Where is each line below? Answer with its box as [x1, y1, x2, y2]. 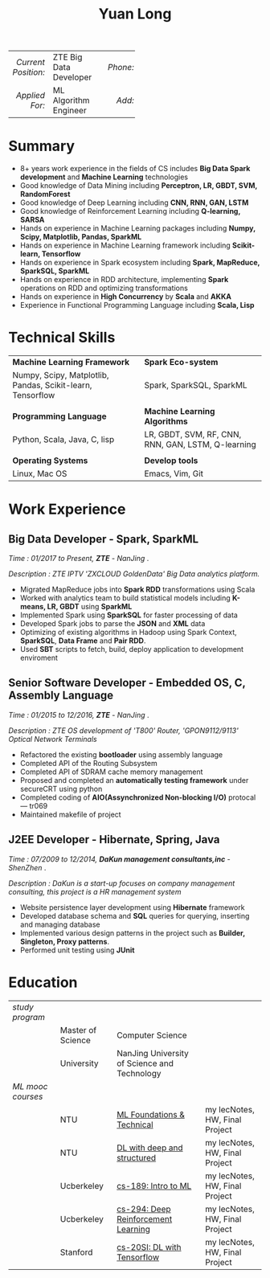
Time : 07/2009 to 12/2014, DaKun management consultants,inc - [8, 854, 231, 864]
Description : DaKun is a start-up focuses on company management [8, 878, 235, 888]
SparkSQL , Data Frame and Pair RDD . [19, 636, 146, 645]
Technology [116, 1067, 162, 1079]
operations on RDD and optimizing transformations [19, 283, 189, 293]
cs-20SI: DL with [116, 1241, 182, 1252]
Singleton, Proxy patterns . [19, 936, 110, 946]
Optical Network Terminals [8, 734, 98, 743]
